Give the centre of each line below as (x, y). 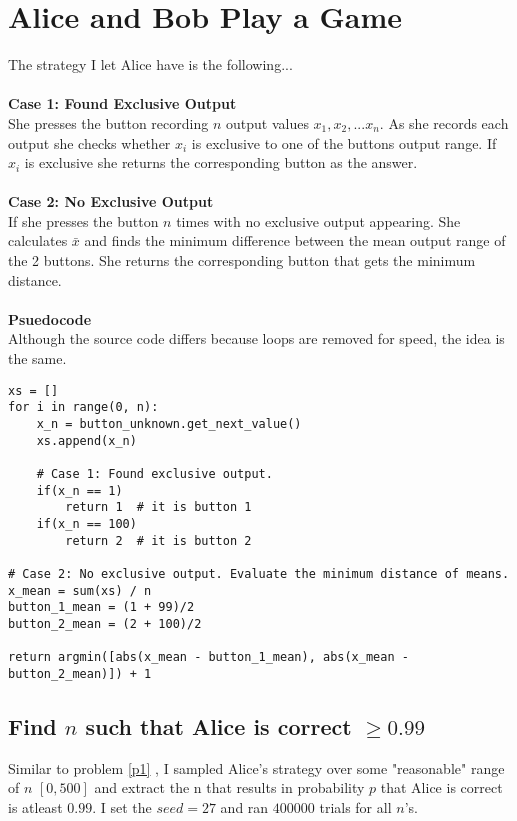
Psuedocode (50, 318)
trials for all (355, 806)
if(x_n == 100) (86, 523)
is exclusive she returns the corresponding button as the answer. (221, 162)
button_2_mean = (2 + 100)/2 (105, 623)
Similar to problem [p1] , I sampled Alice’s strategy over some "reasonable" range (256, 767)
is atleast (35, 806)
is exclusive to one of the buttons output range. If (344, 142)
